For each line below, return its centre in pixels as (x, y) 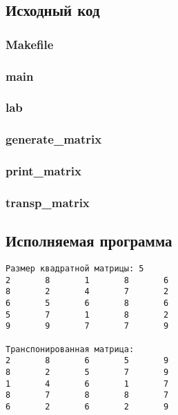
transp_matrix (48, 202)
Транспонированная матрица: (70, 349)
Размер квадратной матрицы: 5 (75, 269)
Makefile (30, 44)
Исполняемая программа (89, 241)
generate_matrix (54, 139)
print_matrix (43, 171)
